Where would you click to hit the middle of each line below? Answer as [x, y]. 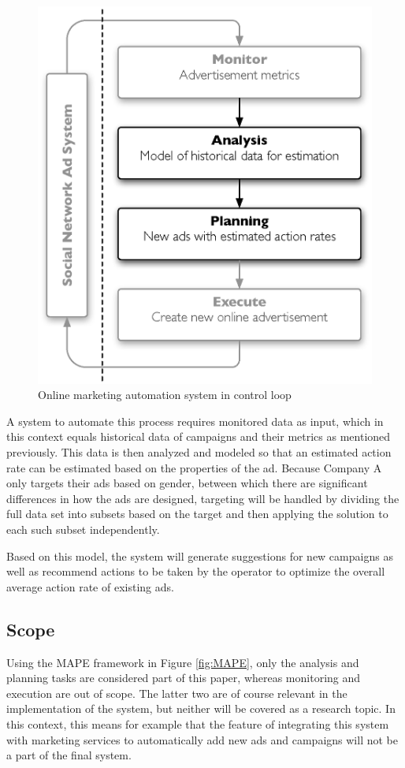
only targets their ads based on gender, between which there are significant [187, 483]
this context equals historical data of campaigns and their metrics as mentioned [199, 436]
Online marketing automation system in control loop [165, 395]
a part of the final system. [69, 755]
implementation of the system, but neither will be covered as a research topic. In [201, 708]
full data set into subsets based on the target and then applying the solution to [197, 514]
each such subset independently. [83, 529]
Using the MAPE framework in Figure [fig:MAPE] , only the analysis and [183, 662]
